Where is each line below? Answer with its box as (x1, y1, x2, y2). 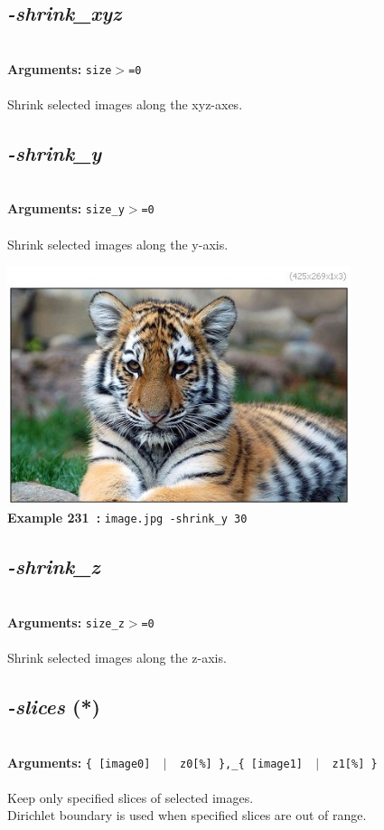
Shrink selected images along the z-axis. (7, 648, 227, 667)
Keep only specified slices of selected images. (7, 788, 254, 806)
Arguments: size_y (7, 199, 125, 218)
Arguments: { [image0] (7, 752, 151, 771)
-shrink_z (7, 552, 100, 580)
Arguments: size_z (7, 612, 125, 631)
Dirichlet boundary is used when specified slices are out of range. (7, 806, 367, 825)
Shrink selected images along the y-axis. (7, 234, 229, 253)
